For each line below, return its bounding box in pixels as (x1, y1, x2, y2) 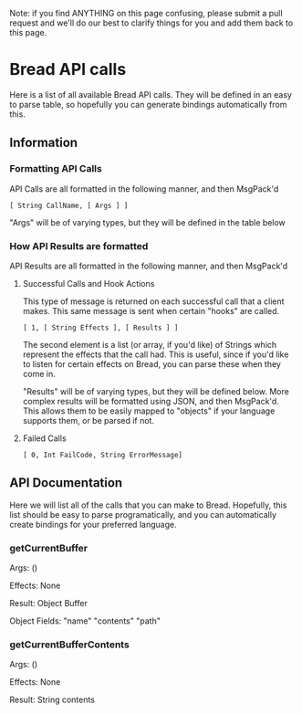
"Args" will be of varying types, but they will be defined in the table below (9, 216, 286, 227)
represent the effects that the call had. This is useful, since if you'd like (22, 349, 289, 360)
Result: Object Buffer (9, 598, 89, 609)
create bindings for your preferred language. (9, 519, 177, 530)
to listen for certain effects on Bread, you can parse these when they (22, 358, 281, 369)
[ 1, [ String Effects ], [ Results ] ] (22, 323, 179, 332)
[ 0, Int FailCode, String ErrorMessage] (22, 450, 182, 459)
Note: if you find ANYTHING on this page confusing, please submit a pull (9, 8, 283, 18)
